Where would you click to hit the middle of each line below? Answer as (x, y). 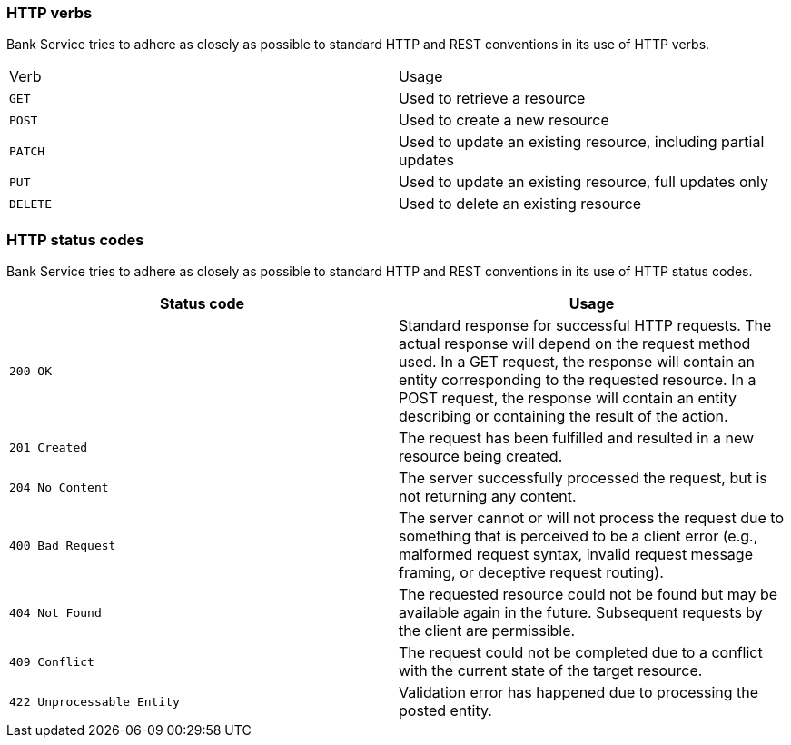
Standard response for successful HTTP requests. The (585, 326)
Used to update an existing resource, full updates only (583, 182)
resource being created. (481, 457)
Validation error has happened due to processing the (579, 693)
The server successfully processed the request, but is (583, 478)
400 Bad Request (63, 545)
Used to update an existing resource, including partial (582, 142)
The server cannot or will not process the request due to (591, 518)
